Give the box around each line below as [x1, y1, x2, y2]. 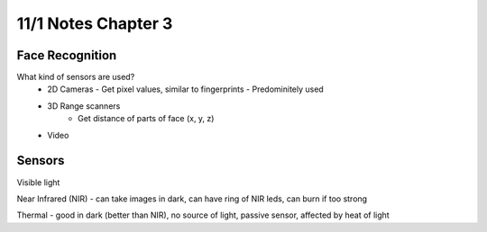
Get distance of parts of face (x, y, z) [78, 113, 215, 124]
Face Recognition [16, 48, 117, 63]
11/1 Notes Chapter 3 [16, 13, 173, 33]
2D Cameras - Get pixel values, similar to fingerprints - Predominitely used [47, 84, 324, 94]
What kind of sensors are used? [16, 72, 135, 83]
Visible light [16, 176, 60, 188]
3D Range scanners [47, 100, 121, 112]
